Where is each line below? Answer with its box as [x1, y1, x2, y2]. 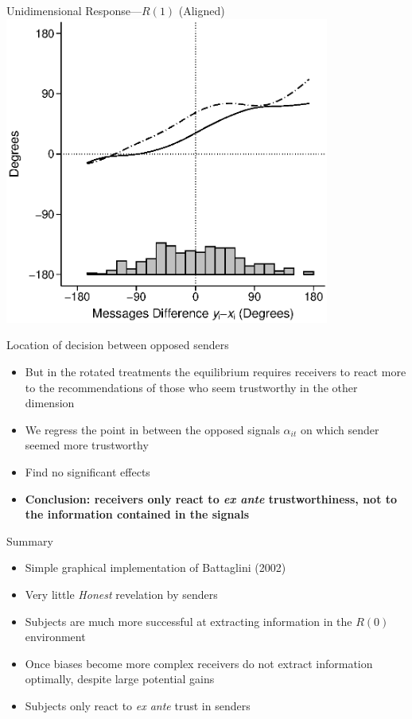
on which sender [300, 421, 379, 437]
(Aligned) [178, 2, 225, 18]
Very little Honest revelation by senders [25, 585, 218, 602]
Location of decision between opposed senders [6, 336, 229, 353]
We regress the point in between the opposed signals [25, 421, 280, 437]
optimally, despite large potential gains [25, 670, 215, 687]
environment [25, 628, 86, 645]
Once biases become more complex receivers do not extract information [25, 655, 373, 671]
